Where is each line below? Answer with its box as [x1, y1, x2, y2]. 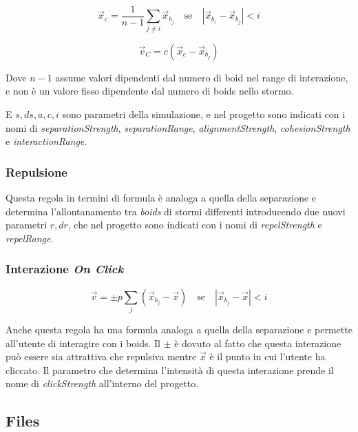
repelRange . [6, 230, 54, 245]
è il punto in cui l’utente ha [209, 349, 326, 364]
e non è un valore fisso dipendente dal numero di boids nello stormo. [6, 84, 294, 98]
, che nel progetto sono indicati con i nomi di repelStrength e [67, 217, 322, 232]
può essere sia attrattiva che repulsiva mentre [6, 349, 197, 364]
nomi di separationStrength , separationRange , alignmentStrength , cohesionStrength [6, 120, 350, 135]
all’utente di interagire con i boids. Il [6, 335, 160, 350]
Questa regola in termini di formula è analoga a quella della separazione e [6, 190, 317, 204]
